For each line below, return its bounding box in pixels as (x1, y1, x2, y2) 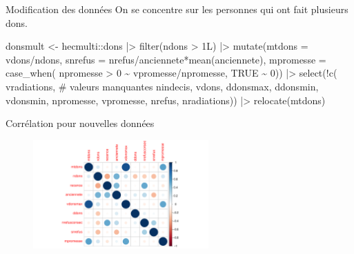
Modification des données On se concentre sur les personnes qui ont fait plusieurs (6, 2, 348, 16)
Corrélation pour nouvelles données (6, 116, 155, 130)
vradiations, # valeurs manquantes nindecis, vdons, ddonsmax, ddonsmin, (6, 79, 319, 93)
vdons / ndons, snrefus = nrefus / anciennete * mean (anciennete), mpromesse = (6, 52, 326, 66)
